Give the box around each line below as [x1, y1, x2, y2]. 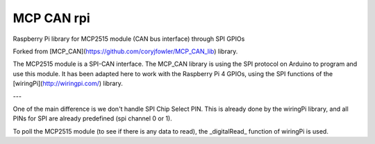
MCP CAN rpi [12, 10, 90, 26]
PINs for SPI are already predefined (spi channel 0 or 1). [12, 114, 173, 123]
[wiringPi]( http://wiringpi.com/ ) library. [12, 80, 123, 88]
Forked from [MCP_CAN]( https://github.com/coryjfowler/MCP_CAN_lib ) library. [12, 47, 238, 55]
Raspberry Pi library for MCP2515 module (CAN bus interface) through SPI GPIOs [12, 35, 245, 43]
